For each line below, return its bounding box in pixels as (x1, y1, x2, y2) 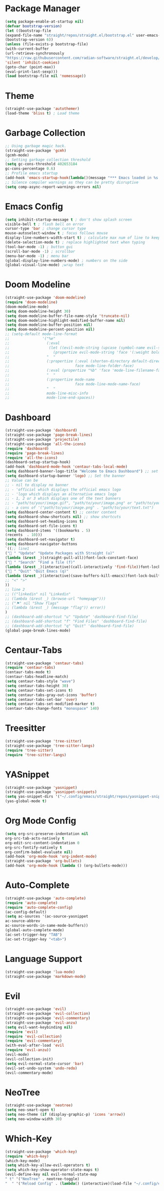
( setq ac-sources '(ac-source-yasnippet (5, 914, 89, 919)
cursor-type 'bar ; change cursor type (5, 226, 86, 231)
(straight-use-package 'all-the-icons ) (5, 441, 86, 447)
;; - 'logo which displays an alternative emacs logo (5, 492, 117, 496)
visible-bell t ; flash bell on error (5, 222, 84, 226)
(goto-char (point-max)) (5, 65, 56, 69)
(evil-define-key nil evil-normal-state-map (5, 1172, 97, 1177)
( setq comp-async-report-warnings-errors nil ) (5, 184, 102, 189)
